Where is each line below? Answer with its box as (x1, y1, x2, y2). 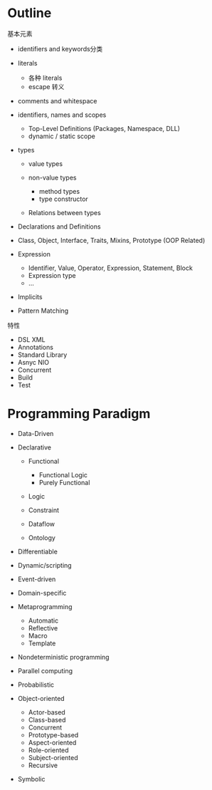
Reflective (28, 623, 58, 632)
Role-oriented (28, 746, 69, 754)
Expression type (28, 271, 76, 279)
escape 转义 (28, 82, 65, 90)
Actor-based (28, 707, 65, 717)
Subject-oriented (28, 753, 78, 762)
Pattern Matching (17, 306, 69, 315)
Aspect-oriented (28, 738, 77, 747)
